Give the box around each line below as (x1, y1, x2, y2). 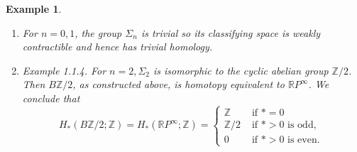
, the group (75, 25, 122, 40)
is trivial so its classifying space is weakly (141, 25, 321, 40)
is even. (287, 134, 320, 145)
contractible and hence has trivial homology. (22, 39, 213, 54)
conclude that (22, 90, 80, 105)
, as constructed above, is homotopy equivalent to (72, 77, 285, 92)
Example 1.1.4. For (22, 63, 106, 77)
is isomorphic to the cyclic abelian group (153, 63, 329, 77)
